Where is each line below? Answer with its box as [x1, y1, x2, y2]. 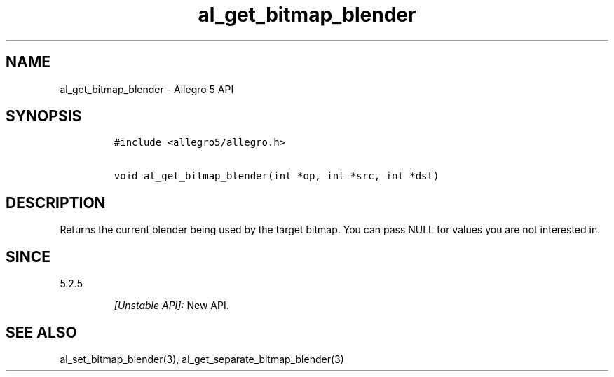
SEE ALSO [6, 323, 77, 341]
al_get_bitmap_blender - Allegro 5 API [60, 83, 234, 95]
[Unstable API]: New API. [114, 299, 229, 312]
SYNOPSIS [6, 107, 82, 125]
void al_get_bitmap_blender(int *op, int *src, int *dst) [114, 170, 439, 182]
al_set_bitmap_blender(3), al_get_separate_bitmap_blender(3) [60, 352, 344, 365]
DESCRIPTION [6, 193, 106, 212]
